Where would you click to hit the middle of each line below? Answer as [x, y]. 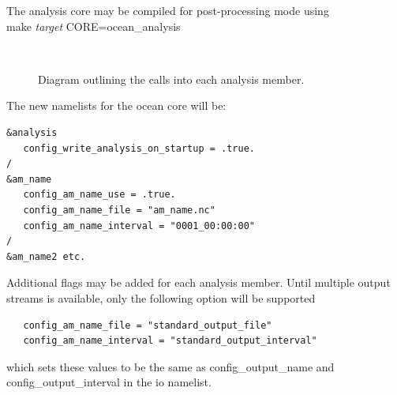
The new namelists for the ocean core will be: [116, 105]
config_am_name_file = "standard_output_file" [148, 325]
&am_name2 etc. [46, 256]
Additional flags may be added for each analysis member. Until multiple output [198, 282]
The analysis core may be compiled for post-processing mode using [168, 10]
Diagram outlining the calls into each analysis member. [171, 79]
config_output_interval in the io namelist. [109, 382]
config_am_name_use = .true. [99, 195]
